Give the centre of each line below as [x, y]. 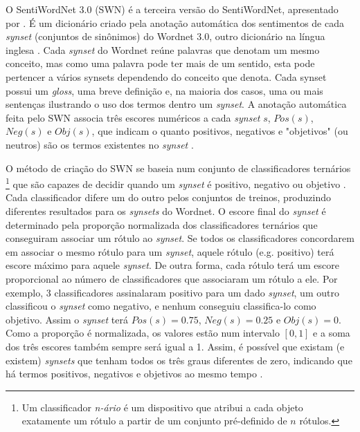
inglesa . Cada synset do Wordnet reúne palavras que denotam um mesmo [163, 49]
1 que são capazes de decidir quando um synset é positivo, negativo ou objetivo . [176, 183]
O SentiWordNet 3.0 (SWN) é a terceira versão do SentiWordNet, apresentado [172, 9]
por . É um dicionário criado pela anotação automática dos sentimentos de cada [175, 22]
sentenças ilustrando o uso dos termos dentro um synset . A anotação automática [176, 104]
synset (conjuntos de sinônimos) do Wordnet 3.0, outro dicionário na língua [165, 36]
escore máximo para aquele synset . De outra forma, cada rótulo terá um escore [172, 265]
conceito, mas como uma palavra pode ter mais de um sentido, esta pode [160, 63]
